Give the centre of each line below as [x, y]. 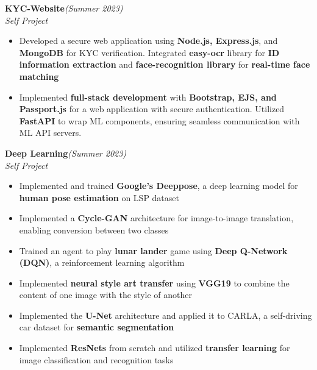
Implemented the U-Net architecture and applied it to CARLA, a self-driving [166, 315]
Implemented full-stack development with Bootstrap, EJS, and [148, 97]
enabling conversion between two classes [94, 229]
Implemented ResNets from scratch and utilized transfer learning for [155, 348]
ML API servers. [50, 133]
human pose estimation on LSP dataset [99, 197]
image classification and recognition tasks [96, 359]
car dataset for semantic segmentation [97, 327]
